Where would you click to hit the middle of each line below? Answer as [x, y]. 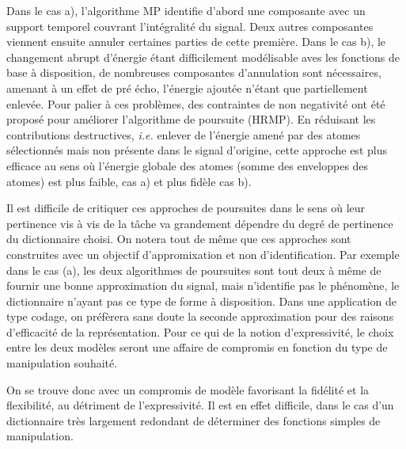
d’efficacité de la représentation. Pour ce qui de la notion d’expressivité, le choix [200, 331]
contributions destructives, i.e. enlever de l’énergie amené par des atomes [184, 134]
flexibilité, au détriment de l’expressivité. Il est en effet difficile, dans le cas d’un [200, 405]
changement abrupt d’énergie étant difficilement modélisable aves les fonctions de [203, 57]
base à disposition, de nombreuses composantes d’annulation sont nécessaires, [194, 72]
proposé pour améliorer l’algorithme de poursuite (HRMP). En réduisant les [191, 119]
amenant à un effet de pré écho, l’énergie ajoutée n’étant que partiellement [187, 88]
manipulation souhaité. [62, 363]
